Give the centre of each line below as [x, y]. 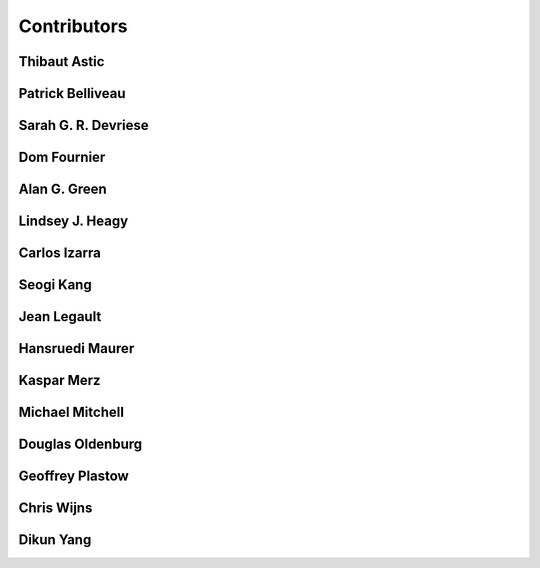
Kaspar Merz [59, 380]
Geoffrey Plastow [73, 476]
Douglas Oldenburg [80, 444]
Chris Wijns [55, 508]
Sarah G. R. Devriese [83, 125]
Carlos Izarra [60, 253]
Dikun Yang [55, 540]
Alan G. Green [62, 189]
